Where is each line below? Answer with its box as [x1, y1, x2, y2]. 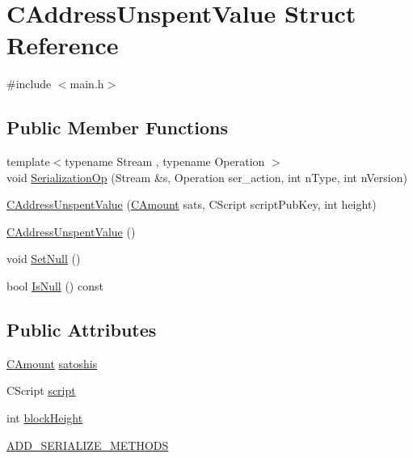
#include [6, 75, 52, 92]
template [6, 153, 50, 170]
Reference [6, 28, 119, 61]
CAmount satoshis [6, 354, 98, 371]
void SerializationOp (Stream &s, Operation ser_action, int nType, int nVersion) [6, 168, 407, 185]
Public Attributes [6, 317, 157, 342]
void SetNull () [6, 250, 81, 267]
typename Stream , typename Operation [65, 153, 265, 170]
